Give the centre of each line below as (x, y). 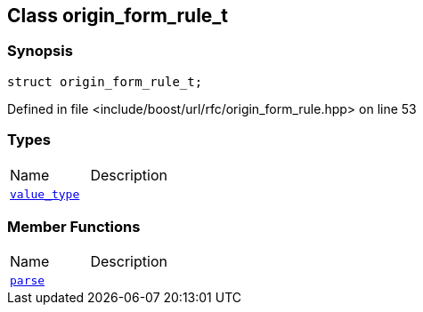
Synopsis (40, 51)
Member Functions (74, 226)
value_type (45, 194)
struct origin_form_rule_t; (105, 81)
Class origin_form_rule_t (118, 16)
